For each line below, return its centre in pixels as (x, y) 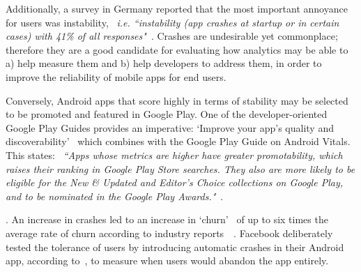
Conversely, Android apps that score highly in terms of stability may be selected (177, 100)
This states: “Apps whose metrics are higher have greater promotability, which (174, 154)
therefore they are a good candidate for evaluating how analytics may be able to (177, 49)
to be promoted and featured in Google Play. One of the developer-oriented (167, 114)
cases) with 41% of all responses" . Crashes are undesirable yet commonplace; (172, 36)
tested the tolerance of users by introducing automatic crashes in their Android (175, 247)
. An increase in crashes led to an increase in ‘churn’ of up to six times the (167, 219)
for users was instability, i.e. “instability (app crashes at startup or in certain (172, 22)
